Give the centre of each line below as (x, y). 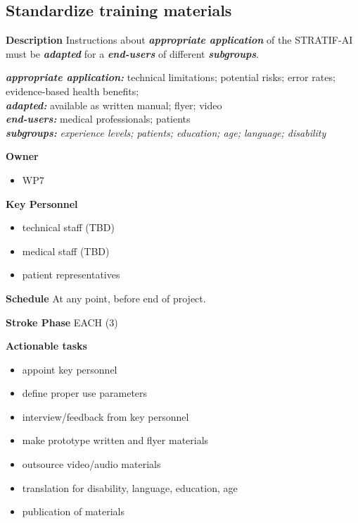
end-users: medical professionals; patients (98, 119)
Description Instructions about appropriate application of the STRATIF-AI (179, 40)
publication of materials (73, 511)
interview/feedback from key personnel (106, 416)
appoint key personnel (70, 369)
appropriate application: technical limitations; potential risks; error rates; (171, 77)
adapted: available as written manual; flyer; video (114, 105)
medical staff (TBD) (66, 251)
